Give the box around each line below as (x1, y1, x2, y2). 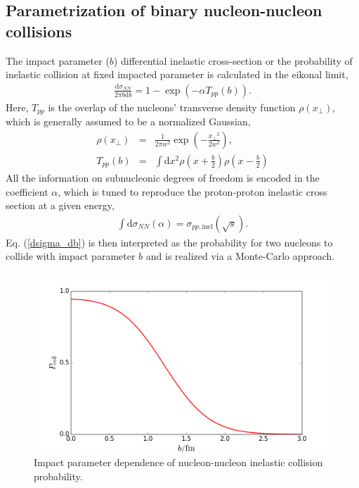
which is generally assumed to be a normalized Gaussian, (6, 114, 251, 129)
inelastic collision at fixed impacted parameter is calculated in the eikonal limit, (6, 67, 348, 82)
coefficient (6, 184, 48, 199)
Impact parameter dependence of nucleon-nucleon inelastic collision (34, 454, 323, 469)
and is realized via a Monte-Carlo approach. (145, 249, 335, 263)
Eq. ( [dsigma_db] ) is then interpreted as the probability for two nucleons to (6, 234, 333, 249)
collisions (6, 20, 72, 42)
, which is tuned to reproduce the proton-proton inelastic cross (58, 184, 327, 199)
